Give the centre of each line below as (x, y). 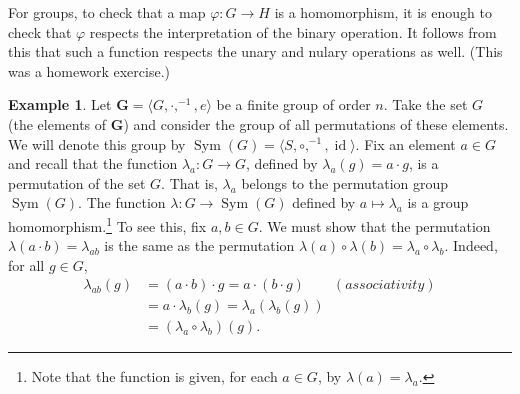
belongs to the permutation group (345, 182)
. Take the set (425, 104)
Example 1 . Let (60, 104)
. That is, (189, 182)
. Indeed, (471, 245)
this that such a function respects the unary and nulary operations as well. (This (255, 51)
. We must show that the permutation (374, 225)
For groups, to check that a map (107, 12)
